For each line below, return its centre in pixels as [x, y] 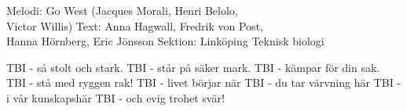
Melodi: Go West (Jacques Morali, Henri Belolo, [122, 10]
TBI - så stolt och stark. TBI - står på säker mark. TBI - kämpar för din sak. [193, 67]
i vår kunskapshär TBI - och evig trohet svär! [115, 97]
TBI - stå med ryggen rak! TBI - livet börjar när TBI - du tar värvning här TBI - [204, 82]
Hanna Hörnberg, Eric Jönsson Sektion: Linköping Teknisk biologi [165, 41]
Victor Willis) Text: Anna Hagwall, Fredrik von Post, [135, 25]
